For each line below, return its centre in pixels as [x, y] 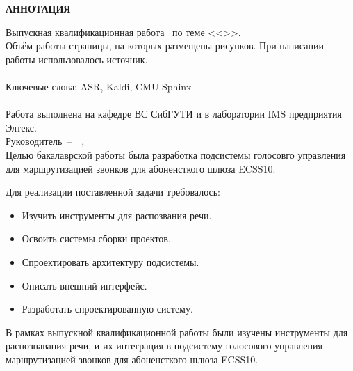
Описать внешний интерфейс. [84, 285]
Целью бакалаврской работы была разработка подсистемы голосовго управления [176, 154]
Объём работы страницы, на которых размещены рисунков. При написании [165, 46]
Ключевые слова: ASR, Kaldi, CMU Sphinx [99, 86]
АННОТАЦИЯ [38, 8]
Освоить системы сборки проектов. [96, 238]
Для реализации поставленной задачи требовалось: [113, 192]
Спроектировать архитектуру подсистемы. [110, 261]
